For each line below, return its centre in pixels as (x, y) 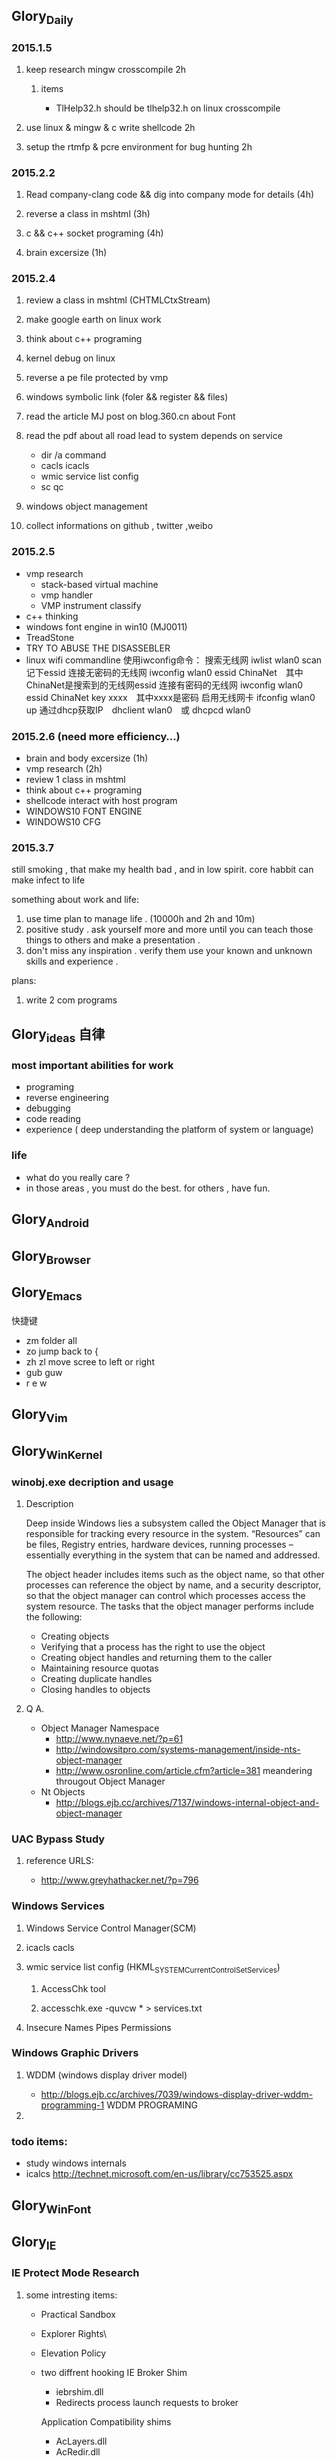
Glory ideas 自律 (58, 1035)
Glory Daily (42, 18)
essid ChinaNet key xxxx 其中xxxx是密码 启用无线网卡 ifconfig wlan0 (170, 697)
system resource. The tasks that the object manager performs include (169, 1606)
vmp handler (67, 595)
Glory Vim (39, 1416)
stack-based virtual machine (99, 584)
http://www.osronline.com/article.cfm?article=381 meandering (184, 1771)
